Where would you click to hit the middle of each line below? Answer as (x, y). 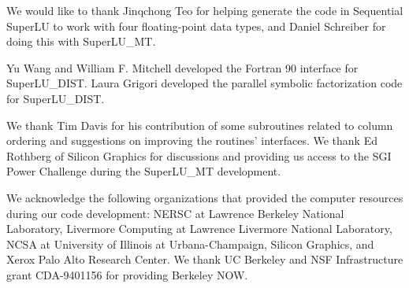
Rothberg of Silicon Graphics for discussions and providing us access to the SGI (199, 155)
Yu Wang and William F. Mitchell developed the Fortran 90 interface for (182, 67)
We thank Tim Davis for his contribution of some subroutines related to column (200, 125)
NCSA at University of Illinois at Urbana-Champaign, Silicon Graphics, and (190, 244)
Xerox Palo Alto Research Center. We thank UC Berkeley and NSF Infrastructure (205, 259)
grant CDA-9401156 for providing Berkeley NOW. (127, 274)
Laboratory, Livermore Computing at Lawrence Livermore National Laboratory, (199, 229)
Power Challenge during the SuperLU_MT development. (144, 171)
